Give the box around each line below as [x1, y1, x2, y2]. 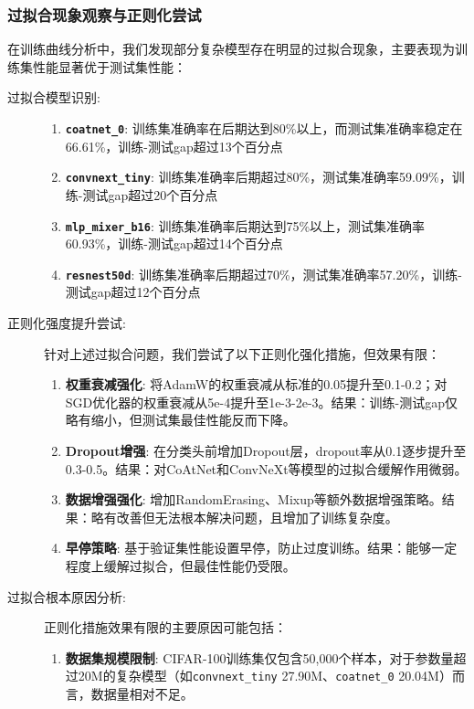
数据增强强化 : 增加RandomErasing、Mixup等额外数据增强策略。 [65, 490, 442, 509]
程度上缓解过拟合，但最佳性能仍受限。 [65, 556, 296, 575]
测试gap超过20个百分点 [82, 185, 218, 204]
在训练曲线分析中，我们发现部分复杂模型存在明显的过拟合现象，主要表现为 [7, 39, 455, 58]
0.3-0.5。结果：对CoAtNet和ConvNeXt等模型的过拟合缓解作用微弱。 [65, 459, 468, 478]
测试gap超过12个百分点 [65, 282, 201, 302]
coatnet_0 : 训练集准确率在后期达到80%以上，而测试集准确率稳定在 [65, 119, 463, 137]
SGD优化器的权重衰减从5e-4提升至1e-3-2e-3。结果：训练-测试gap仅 [65, 392, 458, 411]
